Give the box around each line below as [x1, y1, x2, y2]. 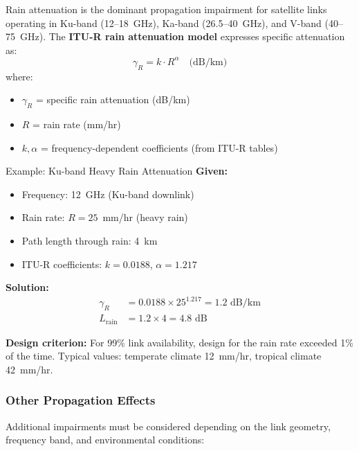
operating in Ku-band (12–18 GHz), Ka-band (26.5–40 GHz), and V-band [6, 15, 322, 30]
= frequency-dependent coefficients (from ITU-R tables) [40, 140, 278, 154]
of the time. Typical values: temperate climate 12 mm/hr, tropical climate [6, 348, 322, 363]
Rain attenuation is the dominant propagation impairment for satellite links [6, 2, 327, 16]
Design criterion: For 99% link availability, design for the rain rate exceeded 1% [6, 335, 353, 349]
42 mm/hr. [6, 362, 53, 376]
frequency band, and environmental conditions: [6, 432, 205, 447]
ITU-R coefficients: [21, 256, 102, 271]
